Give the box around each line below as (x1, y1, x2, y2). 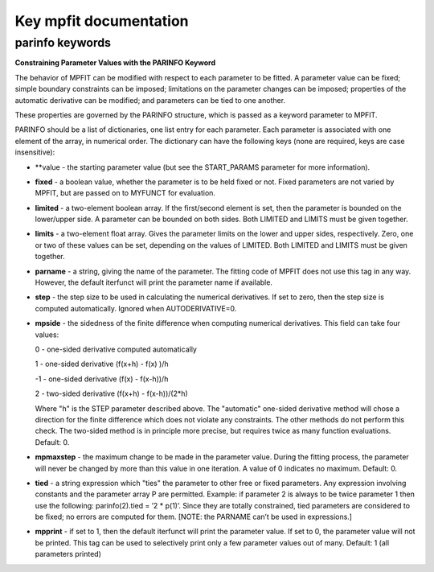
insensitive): (14, 147, 55, 157)
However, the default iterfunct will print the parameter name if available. (35, 278, 273, 287)
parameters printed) (35, 549, 102, 559)
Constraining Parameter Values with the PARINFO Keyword (14, 58, 216, 68)
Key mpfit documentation (14, 12, 189, 30)
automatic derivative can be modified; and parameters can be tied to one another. (14, 95, 285, 105)
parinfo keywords (14, 35, 112, 50)
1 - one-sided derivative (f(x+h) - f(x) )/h (35, 359, 169, 369)
